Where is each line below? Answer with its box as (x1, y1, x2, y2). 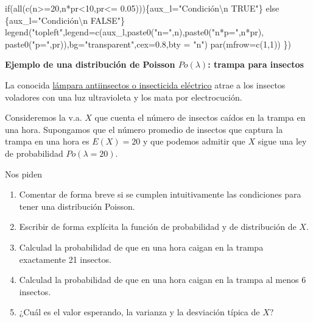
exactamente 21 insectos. (19, 252, 111, 265)
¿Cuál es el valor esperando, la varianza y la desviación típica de (19, 306, 260, 318)
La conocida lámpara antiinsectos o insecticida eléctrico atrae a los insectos (5, 78, 286, 91)
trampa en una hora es (5, 135, 90, 148)
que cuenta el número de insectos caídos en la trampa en (94, 111, 306, 124)
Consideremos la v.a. (5, 111, 82, 124)
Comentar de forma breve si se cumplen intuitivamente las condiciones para (19, 188, 301, 201)
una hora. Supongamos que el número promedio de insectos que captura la (5, 123, 283, 135)
